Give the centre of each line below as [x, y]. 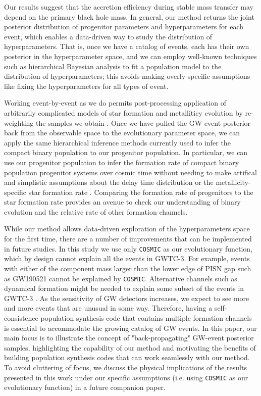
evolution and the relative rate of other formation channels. [96, 211]
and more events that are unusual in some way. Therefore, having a [108, 308]
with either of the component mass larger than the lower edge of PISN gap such [128, 268]
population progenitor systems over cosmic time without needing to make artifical [130, 172]
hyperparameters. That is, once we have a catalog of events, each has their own [127, 46]
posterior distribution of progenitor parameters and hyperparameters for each [124, 27]
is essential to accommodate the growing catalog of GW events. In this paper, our [130, 328]
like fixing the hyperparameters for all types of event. [86, 86]
